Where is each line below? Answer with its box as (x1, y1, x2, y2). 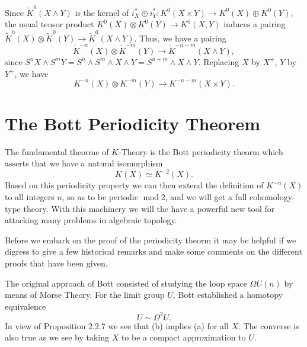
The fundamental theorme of (5, 145, 109, 158)
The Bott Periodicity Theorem (5, 111, 261, 135)
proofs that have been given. (5, 257, 108, 269)
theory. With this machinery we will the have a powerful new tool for (23, 202, 275, 214)
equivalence (5, 300, 46, 312)
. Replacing (198, 55, 239, 68)
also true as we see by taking (5, 331, 110, 343)
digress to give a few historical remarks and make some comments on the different (5, 245, 302, 258)
